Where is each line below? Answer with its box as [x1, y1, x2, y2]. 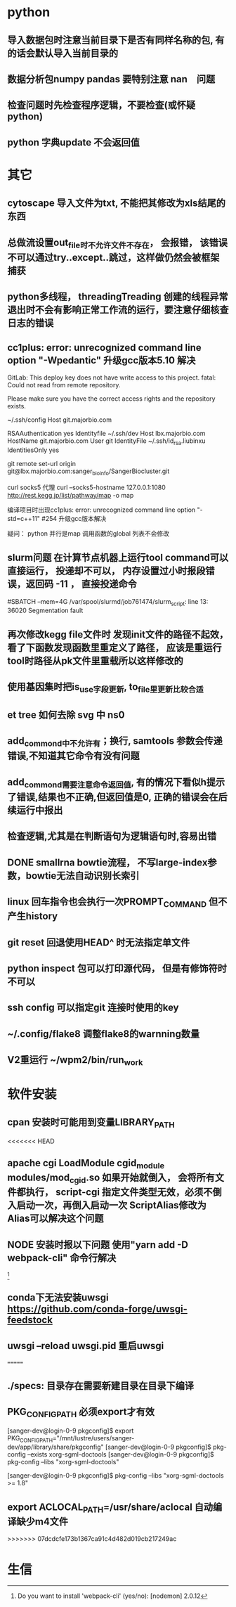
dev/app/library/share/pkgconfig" [7, 1443, 104, 1452]
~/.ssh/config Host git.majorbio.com [7, 415, 112, 424]
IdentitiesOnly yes [7, 446, 60, 454]
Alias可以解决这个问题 [7, 1213, 104, 1225]
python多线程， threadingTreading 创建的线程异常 [7, 291, 228, 303]
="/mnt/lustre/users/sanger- [52, 1433, 135, 1442]
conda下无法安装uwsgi [7, 1291, 109, 1304]
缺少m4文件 [16, 1516, 69, 1528]
